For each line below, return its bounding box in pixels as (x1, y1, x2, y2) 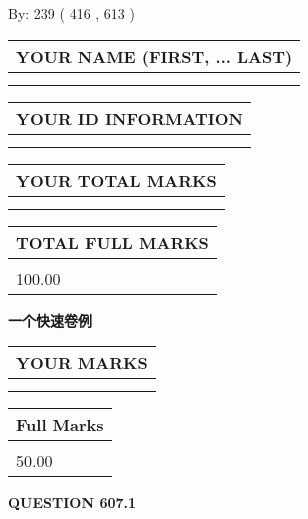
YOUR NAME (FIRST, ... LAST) (16, 44, 293, 68)
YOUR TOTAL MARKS (16, 168, 217, 192)
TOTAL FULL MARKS (16, 230, 209, 254)
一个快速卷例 (8, 309, 92, 330)
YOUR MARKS (16, 351, 148, 375)
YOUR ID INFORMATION (16, 106, 243, 130)
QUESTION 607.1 (8, 492, 137, 513)
